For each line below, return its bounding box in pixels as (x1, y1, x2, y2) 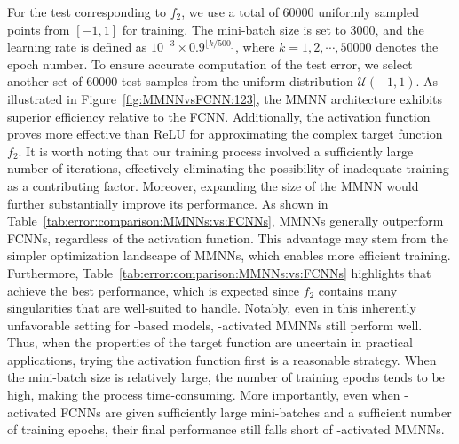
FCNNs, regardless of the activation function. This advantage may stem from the (7, 228, 448, 247)
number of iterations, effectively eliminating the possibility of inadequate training (7, 159, 449, 178)
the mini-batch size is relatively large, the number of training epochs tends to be (7, 368, 445, 386)
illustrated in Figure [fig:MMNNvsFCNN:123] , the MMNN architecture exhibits (7, 89, 443, 107)
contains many (318, 281, 398, 299)
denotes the (376, 37, 439, 56)
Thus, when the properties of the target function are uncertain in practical (7, 333, 413, 352)
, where (235, 37, 275, 56)
